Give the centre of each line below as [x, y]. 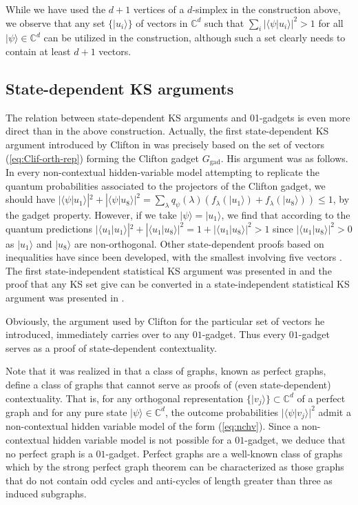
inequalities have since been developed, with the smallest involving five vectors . [174, 257]
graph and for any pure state [66, 412]
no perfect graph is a [49, 453]
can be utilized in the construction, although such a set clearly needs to [194, 38]
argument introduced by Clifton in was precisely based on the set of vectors [165, 144]
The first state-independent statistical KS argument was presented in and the [169, 270]
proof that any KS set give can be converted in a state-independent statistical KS [178, 284]
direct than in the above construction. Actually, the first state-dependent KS [167, 131]
